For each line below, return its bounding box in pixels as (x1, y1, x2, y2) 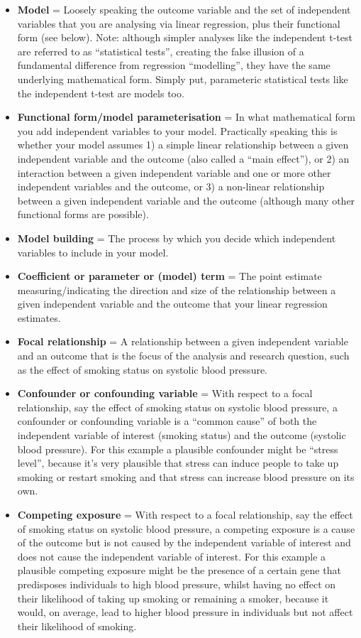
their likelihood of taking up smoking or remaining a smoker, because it (17, 590, 329, 605)
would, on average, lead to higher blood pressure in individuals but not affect (17, 605, 353, 620)
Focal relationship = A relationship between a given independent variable (17, 334, 348, 349)
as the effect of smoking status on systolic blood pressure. (17, 362, 268, 377)
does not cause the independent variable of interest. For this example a (17, 548, 326, 563)
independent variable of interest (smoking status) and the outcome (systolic (17, 428, 346, 443)
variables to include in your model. (17, 244, 169, 259)
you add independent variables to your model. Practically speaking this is (17, 123, 338, 138)
